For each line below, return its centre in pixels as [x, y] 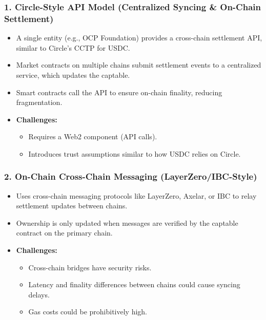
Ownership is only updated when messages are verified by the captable [127, 222]
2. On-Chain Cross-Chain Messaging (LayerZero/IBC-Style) [131, 176]
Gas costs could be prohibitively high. [88, 312]
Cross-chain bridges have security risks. [90, 267]
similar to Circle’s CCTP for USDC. [73, 47]
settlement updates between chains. [72, 206]
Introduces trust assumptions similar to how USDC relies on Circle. [135, 153]
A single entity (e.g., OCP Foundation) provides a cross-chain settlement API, [139, 38]
